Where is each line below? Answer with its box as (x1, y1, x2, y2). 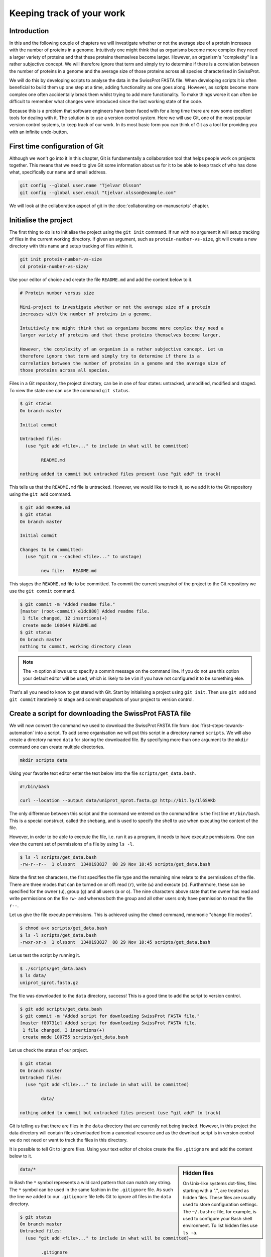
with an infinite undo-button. (9, 129, 68, 135)
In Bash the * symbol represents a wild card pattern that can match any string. (9, 1180, 172, 1186)
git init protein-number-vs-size (20, 256, 102, 262)
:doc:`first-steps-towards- (190, 723, 244, 729)
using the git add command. (9, 491, 72, 497)
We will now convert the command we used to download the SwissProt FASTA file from (9, 723, 189, 729)
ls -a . (183, 1229, 198, 1235)
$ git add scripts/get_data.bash (20, 1006, 102, 1012)
